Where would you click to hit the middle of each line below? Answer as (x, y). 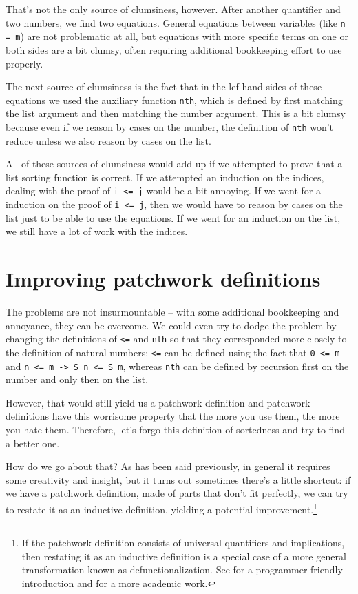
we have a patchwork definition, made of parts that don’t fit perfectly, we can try (177, 493)
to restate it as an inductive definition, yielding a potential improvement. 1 (161, 508)
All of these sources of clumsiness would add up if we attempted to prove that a (174, 164)
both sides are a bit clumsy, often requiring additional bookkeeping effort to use (174, 49)
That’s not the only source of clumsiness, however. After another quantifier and (173, 9)
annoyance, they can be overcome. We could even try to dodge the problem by (171, 325)
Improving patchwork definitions (163, 279)
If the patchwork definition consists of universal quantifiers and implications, (183, 543)
